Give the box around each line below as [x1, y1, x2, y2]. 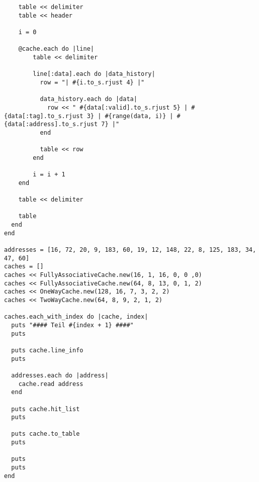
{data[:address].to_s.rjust [4, 121, 98, 128]
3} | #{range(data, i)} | [87, 112, 174, 120]
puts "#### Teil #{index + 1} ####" [11, 321, 134, 329]
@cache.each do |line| [18, 45, 94, 53]
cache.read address [18, 380, 83, 388]
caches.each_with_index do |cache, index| [4, 313, 148, 321]
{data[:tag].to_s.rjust [4, 112, 83, 120]
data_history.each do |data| [40, 95, 137, 103]
